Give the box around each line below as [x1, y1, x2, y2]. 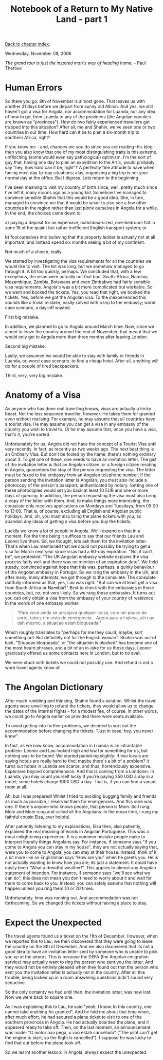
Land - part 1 [55, 14, 108, 25]
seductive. [5, 979, 26, 986]
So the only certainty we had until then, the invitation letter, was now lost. [5, 989, 152, 995]
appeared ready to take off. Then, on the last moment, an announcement [5, 1024, 151, 1030]
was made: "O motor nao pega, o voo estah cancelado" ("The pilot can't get [5, 1029, 158, 1035]
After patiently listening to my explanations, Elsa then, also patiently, [5, 824, 142, 829]
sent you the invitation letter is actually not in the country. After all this [5, 969, 145, 975]
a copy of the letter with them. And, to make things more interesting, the [5, 498, 149, 504]
